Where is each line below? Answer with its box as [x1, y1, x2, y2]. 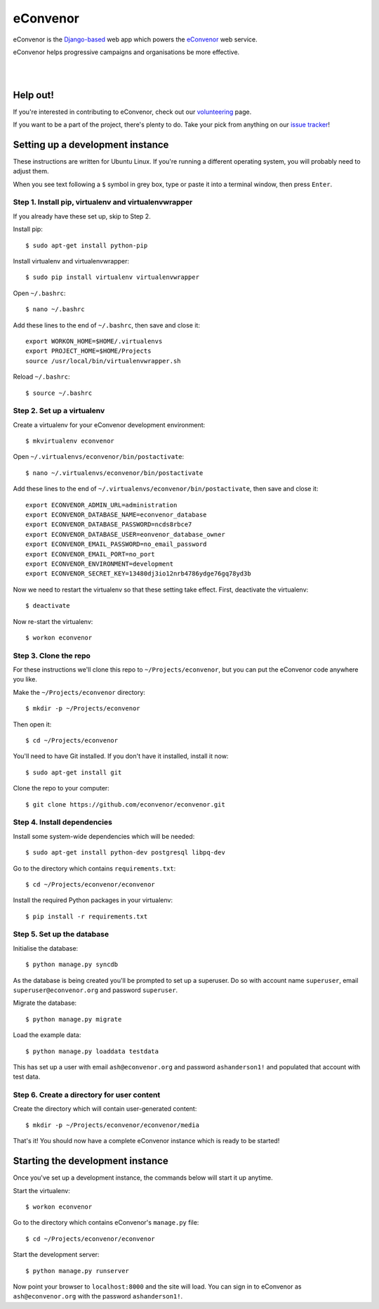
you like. [13, 675, 38, 684]
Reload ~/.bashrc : [13, 372, 70, 381]
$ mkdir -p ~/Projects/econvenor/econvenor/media [25, 1121, 200, 1129]
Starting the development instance [13, 1155, 168, 1167]
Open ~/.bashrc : [13, 289, 66, 297]
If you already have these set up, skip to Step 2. [13, 211, 151, 221]
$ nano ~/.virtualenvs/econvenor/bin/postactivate [25, 469, 204, 477]
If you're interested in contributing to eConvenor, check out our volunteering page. [13, 108, 252, 116]
